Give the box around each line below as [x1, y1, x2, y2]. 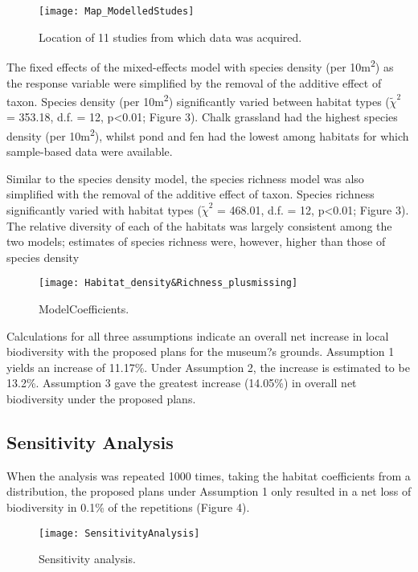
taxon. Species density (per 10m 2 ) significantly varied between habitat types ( [6, 91, 390, 109]
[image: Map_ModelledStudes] [39, 6, 195, 17]
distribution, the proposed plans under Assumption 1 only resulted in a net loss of [6, 483, 412, 500]
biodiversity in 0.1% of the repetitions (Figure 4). [6, 498, 250, 515]
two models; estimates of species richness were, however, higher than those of [6, 233, 386, 250]
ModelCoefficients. [39, 300, 129, 317]
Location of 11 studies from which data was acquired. [39, 28, 302, 45]
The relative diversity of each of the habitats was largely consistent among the [6, 217, 392, 234]
